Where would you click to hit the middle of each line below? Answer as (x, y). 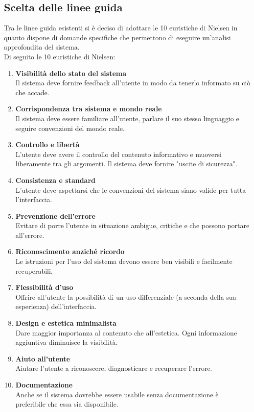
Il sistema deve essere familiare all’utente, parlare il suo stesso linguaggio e (127, 118)
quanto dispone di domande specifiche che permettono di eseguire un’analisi (117, 37)
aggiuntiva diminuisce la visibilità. (67, 342)
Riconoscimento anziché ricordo (70, 251)
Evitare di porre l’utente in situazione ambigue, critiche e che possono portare (132, 225)
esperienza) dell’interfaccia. (56, 306)
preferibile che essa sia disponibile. (67, 404)
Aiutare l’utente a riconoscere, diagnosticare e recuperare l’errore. (114, 368)
